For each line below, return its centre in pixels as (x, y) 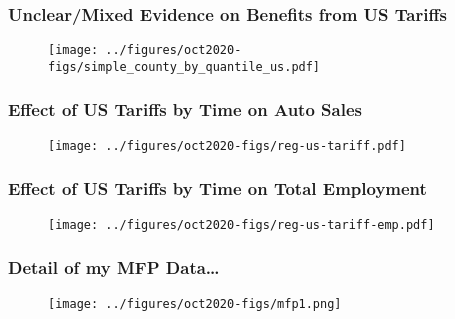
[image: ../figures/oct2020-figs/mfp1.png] (195, 303)
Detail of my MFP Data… (114, 267)
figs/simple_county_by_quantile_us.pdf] (184, 66)
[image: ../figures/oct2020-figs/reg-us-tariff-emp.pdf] (241, 224)
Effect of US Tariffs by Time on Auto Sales (185, 109)
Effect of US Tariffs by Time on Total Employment (217, 188)
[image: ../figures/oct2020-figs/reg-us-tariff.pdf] (227, 145)
